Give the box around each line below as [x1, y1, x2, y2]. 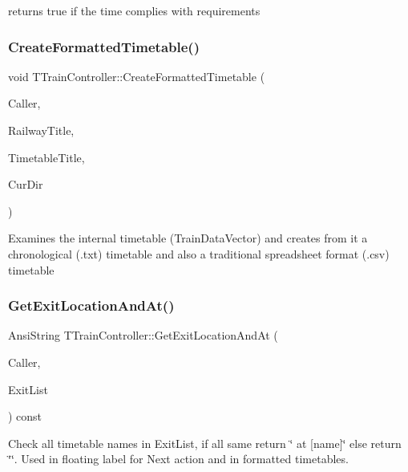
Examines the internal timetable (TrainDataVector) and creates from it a [8, 230, 368, 246]
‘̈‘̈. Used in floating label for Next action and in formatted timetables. [8, 450, 349, 467]
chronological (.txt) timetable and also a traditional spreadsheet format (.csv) [8, 245, 390, 262]
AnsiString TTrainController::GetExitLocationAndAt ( [8, 327, 278, 344]
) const [8, 408, 42, 425]
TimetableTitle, [8, 149, 85, 165]
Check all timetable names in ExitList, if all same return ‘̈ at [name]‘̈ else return [8, 434, 402, 451]
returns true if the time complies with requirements [8, 2, 261, 18]
